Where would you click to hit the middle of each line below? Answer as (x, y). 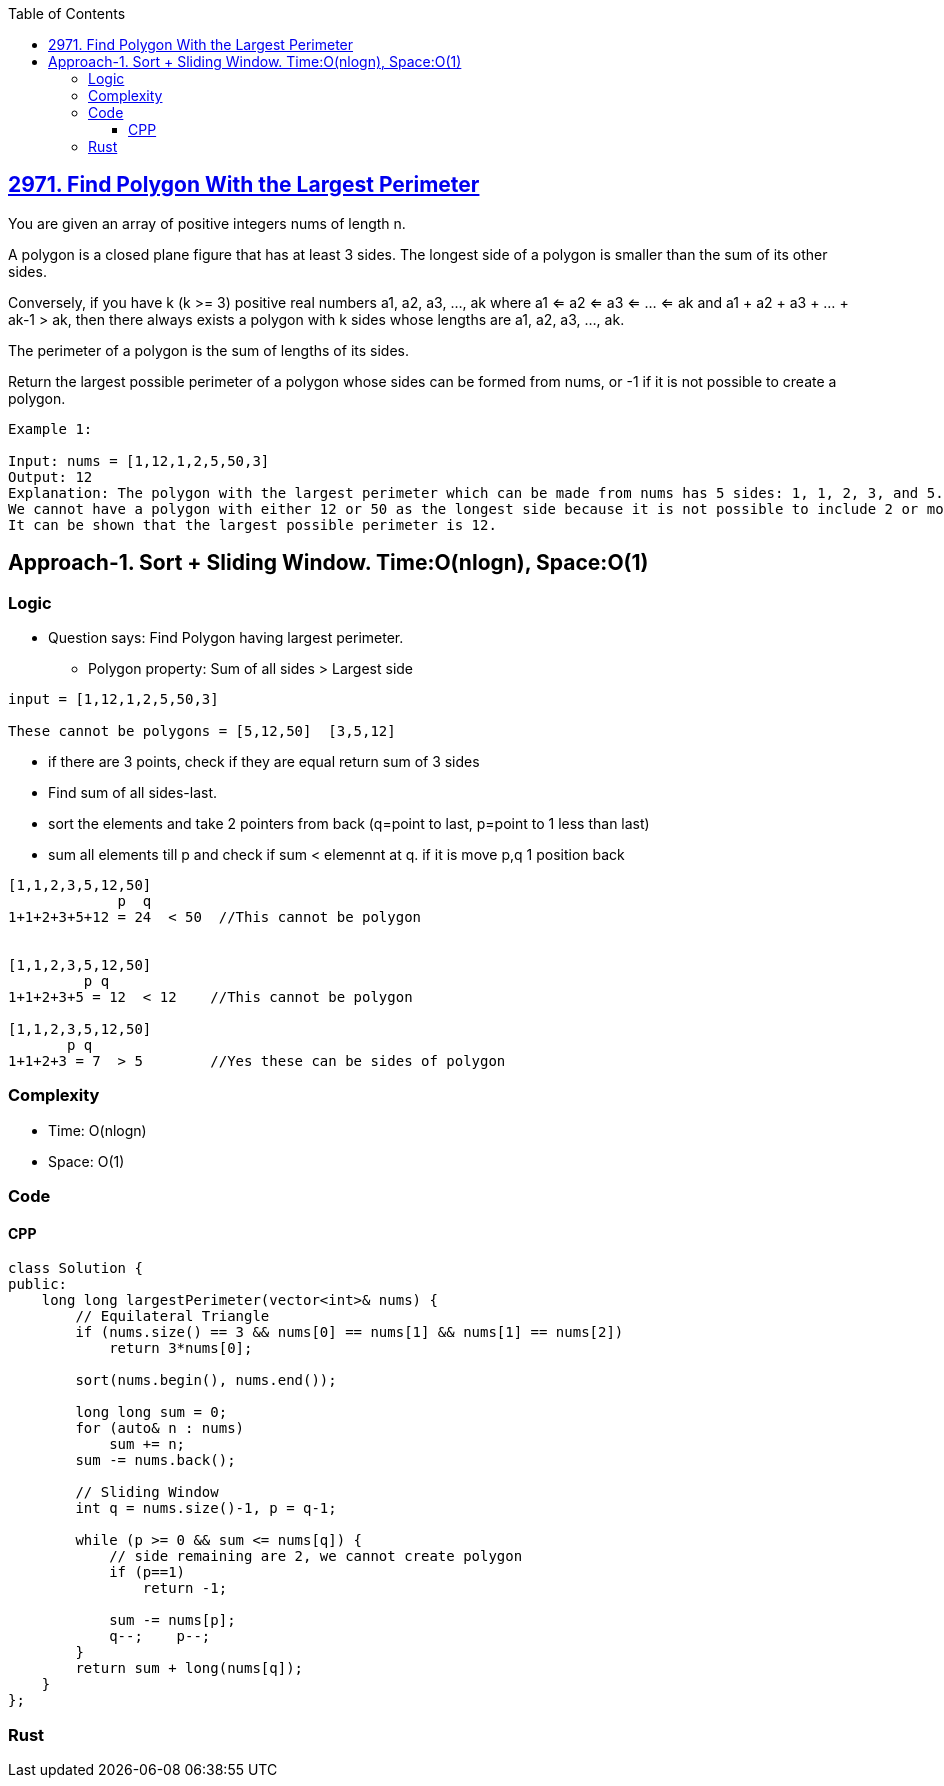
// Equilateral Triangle (172, 1316)
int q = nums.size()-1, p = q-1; (206, 1508)
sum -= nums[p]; (172, 1620)
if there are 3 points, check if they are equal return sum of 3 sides (264, 762)
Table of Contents (67, 13)
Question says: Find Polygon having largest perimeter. (226, 638)
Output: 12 (50, 476)
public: (38, 1284)
